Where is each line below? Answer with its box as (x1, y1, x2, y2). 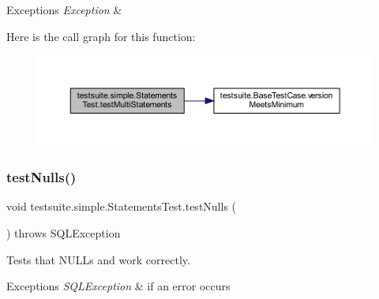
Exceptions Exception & (6, 2, 122, 17)
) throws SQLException (6, 224, 121, 241)
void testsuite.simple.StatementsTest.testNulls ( (6, 198, 237, 215)
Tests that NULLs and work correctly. (6, 251, 190, 267)
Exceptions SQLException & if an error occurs (6, 278, 231, 294)
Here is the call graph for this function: (6, 28, 196, 44)
